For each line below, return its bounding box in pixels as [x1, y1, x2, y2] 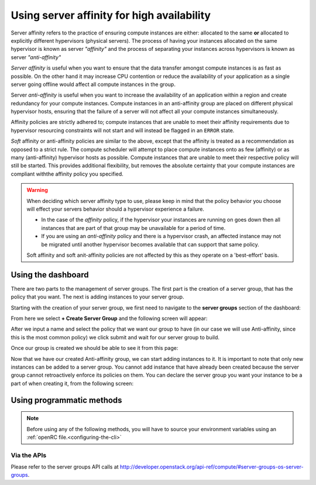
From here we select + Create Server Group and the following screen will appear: [11, 315, 208, 322]
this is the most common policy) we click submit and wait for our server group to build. [11, 333, 219, 340]
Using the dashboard [11, 270, 89, 280]
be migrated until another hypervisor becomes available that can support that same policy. [41, 240, 260, 248]
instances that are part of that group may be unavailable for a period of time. [41, 224, 226, 231]
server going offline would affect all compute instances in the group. [11, 81, 176, 88]
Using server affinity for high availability [11, 9, 211, 22]
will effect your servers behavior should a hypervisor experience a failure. [26, 205, 205, 212]
